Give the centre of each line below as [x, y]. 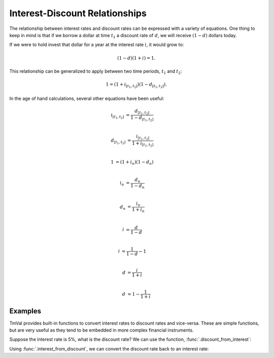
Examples [25, 311]
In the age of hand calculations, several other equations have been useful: [87, 98]
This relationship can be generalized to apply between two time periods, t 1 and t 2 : [96, 72]
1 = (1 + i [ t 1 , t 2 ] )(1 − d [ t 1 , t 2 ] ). [136, 85]
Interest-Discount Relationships [78, 13]
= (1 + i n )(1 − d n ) [134, 162]
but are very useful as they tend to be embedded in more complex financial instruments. [101, 330]
